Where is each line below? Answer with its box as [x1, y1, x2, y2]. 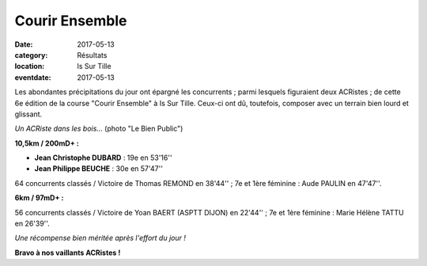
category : [14, 50, 48, 59]
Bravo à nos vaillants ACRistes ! [14, 248, 121, 257]
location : [14, 62, 45, 71]
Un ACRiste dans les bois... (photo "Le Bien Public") [14, 123, 183, 134]
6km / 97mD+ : [14, 193, 64, 203]
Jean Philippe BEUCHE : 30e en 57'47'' [34, 164, 164, 173]
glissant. [14, 109, 43, 119]
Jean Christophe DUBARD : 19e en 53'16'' [34, 153, 173, 162]
